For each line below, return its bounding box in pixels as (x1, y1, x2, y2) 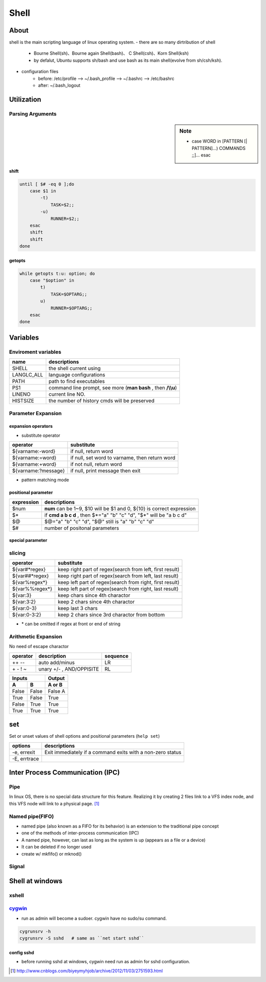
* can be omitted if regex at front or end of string (21, 621, 121, 627)
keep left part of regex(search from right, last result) (58, 585, 179, 592)
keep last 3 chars (58, 605, 98, 612)
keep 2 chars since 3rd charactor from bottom (58, 611, 165, 618)
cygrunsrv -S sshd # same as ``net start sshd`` (19, 936, 145, 941)
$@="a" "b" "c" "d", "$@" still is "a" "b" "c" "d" (44, 518, 155, 525)
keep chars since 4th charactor (58, 592, 131, 599)
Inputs (12, 675, 28, 681)
